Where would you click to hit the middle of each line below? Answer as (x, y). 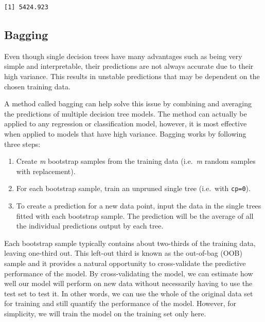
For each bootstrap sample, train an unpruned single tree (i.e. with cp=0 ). (133, 188)
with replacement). (46, 171)
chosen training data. (37, 86)
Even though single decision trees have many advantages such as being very (123, 56)
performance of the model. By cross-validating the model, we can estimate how (129, 273)
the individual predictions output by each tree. (90, 226)
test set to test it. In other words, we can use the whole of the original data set (129, 293)
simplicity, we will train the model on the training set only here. (105, 313)
